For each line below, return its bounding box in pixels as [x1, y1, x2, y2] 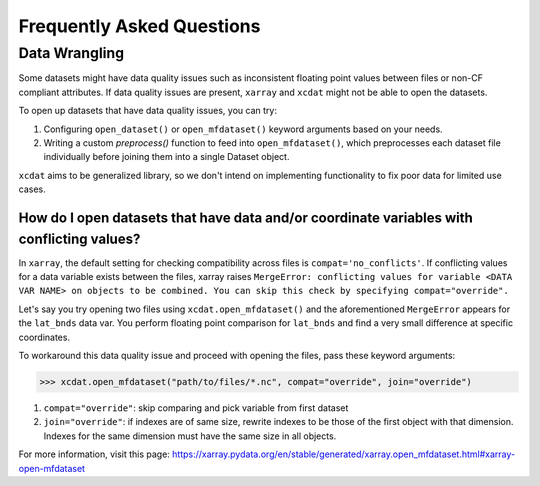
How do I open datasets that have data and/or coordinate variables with [18, 209, 474, 226]
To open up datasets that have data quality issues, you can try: [18, 105, 277, 117]
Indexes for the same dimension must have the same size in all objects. [43, 430, 337, 442]
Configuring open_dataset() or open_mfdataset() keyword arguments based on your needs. [43, 123, 444, 135]
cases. [18, 183, 46, 195]
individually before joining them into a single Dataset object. [43, 151, 290, 163]
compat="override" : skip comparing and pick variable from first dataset [43, 401, 349, 414]
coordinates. [18, 331, 70, 343]
